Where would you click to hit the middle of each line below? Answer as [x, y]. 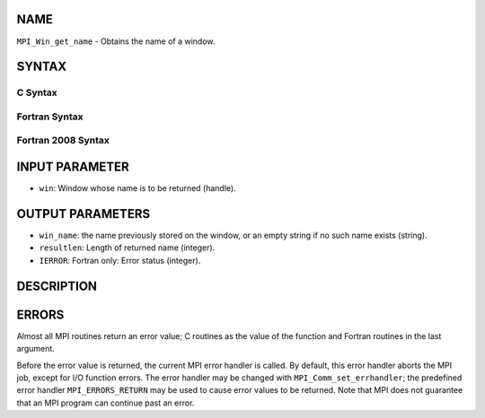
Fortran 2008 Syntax [63, 141]
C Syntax [37, 92]
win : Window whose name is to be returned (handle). [138, 188]
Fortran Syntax [50, 117]
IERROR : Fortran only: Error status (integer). [120, 260]
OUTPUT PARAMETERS [84, 214]
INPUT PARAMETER [73, 167]
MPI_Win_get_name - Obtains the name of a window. [116, 41]
